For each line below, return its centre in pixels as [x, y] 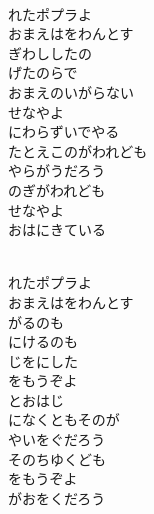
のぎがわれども [57, 189]
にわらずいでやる [64, 131]
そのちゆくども [57, 458]
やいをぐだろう [57, 439]
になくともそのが [64, 419]
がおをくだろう [57, 497]
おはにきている [57, 229]
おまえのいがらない [71, 91]
